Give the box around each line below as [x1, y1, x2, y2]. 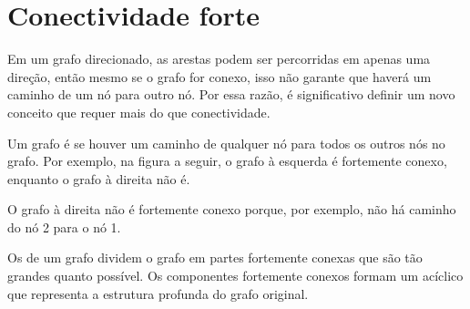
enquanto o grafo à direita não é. [7, 169, 190, 188]
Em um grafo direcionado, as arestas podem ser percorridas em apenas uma [7, 49, 431, 68]
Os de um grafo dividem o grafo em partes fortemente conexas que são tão [7, 248, 423, 267]
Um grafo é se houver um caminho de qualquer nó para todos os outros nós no [7, 133, 445, 152]
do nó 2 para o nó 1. [7, 217, 121, 236]
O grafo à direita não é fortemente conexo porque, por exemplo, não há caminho [7, 200, 456, 219]
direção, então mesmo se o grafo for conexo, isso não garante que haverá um [7, 67, 432, 86]
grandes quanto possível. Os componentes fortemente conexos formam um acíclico [7, 266, 464, 285]
